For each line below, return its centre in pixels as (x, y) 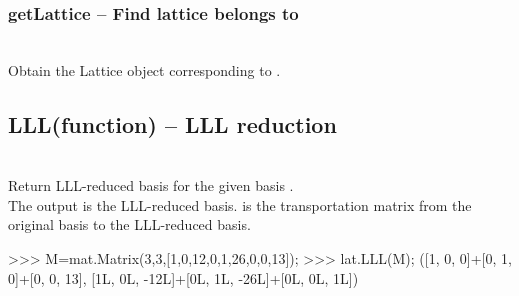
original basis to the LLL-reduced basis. (129, 224)
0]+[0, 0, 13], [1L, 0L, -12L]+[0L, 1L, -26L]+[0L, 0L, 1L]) (183, 277)
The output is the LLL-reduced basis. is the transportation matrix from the (240, 204)
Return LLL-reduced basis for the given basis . (151, 185)
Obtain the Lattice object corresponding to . (144, 69)
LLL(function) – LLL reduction (172, 123)
